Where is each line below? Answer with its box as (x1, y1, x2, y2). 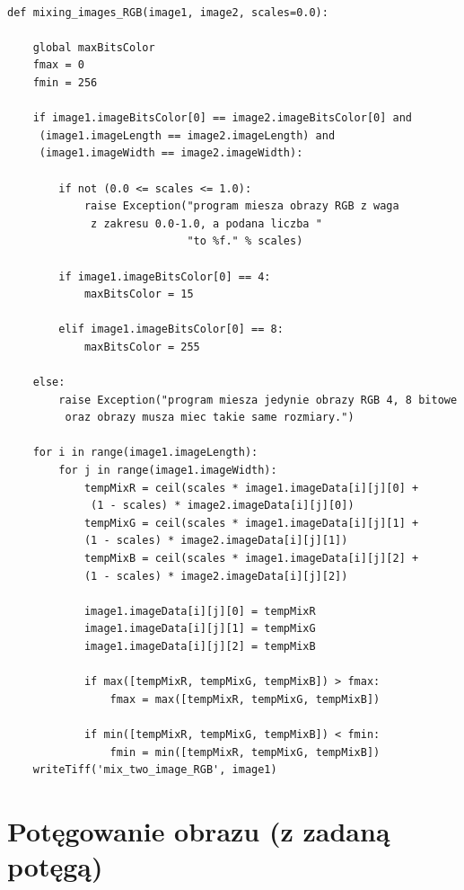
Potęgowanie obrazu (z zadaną (7, 812, 390, 849)
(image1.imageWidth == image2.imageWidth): (39, 147, 303, 160)
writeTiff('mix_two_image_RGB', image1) (32, 763, 277, 777)
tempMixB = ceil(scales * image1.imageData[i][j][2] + (83, 552, 419, 565)
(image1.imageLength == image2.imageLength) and (39, 129, 336, 142)
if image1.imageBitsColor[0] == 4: (58, 270, 271, 283)
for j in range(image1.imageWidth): (58, 464, 277, 477)
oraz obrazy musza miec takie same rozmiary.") (65, 411, 355, 424)
